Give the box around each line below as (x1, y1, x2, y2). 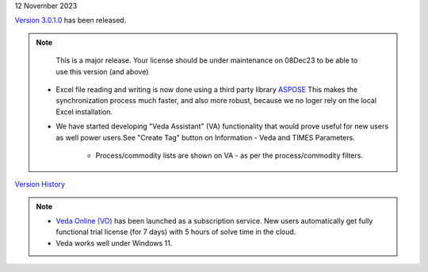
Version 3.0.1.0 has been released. (14, 16, 127, 25)
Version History (14, 179, 66, 190)
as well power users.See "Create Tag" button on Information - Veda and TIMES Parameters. (55, 132, 356, 142)
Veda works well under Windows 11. (55, 238, 173, 247)
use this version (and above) (55, 67, 149, 76)
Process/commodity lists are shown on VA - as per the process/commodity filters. (95, 151, 364, 160)
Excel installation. (55, 107, 113, 117)
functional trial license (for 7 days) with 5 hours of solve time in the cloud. (55, 227, 296, 237)
